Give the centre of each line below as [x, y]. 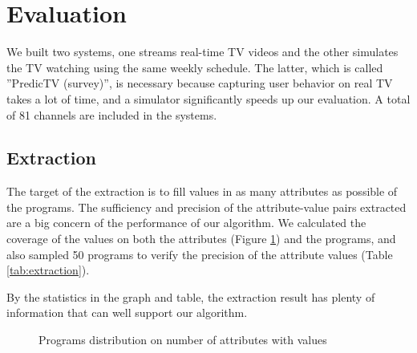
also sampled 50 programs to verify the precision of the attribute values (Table [200, 254]
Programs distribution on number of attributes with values [183, 340]
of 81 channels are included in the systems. [112, 114]
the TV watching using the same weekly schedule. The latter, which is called [195, 67]
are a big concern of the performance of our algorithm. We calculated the [186, 223]
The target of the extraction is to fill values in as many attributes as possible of [202, 191]
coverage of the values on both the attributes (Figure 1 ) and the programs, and [201, 239]
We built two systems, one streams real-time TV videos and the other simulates [202, 52]
